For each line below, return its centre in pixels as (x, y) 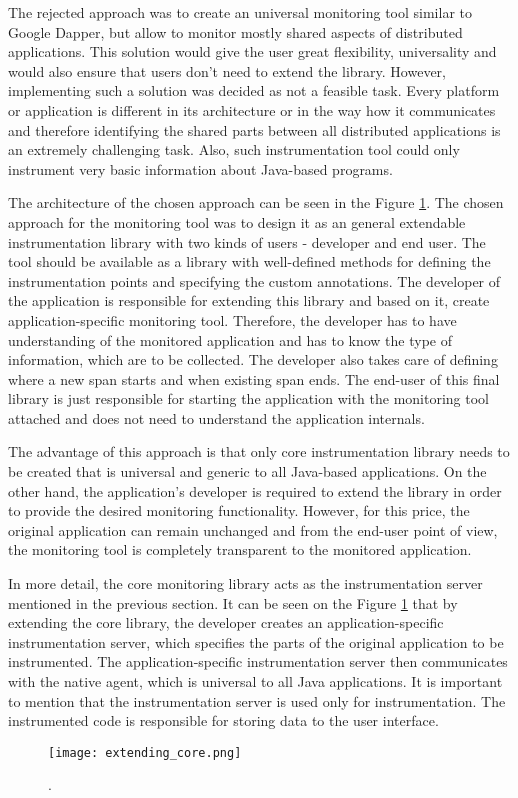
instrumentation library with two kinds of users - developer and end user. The (247, 241)
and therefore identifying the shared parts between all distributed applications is (254, 129)
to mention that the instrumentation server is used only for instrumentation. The (257, 700)
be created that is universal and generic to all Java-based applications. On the (247, 471)
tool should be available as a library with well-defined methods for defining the (249, 261)
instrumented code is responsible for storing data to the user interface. (223, 720)
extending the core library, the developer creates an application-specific (226, 622)
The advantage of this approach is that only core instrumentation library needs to (259, 451)
